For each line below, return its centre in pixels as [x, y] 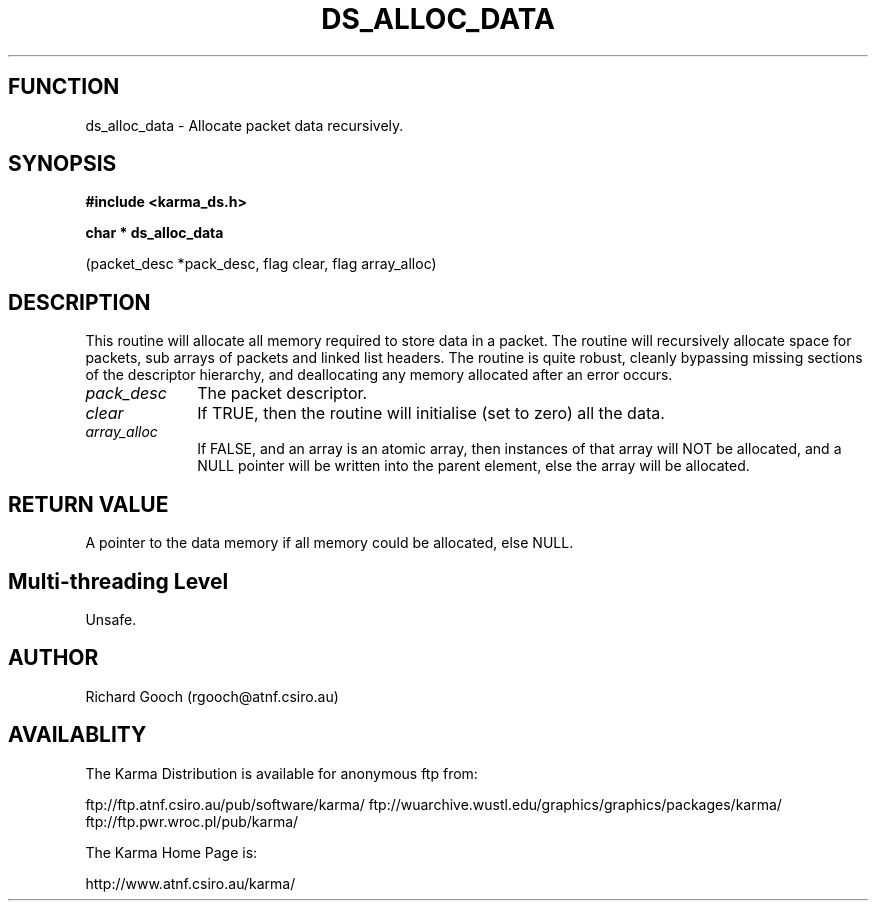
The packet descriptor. [282, 393]
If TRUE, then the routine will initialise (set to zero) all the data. [431, 413]
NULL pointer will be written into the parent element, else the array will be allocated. [473, 466]
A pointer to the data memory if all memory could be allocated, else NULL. [329, 543]
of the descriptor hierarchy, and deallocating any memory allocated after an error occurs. [379, 375]
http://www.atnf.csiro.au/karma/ [190, 883]
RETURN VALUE [88, 504]
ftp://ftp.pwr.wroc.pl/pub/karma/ [192, 821]
